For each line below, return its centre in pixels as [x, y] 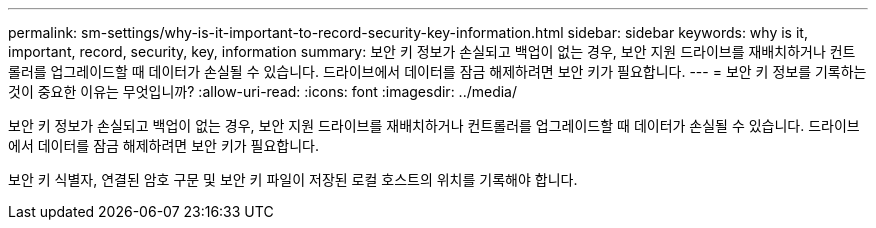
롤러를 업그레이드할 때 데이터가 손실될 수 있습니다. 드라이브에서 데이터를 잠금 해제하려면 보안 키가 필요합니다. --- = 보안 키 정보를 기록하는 [437, 71]
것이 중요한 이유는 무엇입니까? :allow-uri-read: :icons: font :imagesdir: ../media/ [263, 91]
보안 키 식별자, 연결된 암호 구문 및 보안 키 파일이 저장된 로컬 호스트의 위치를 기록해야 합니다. [293, 179]
